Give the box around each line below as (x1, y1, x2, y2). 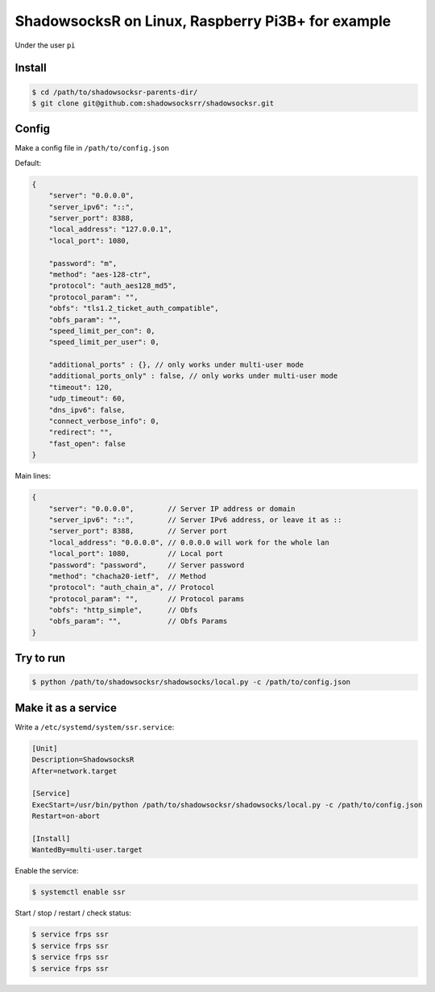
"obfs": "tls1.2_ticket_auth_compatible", (48, 304, 219, 313)
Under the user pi (14, 40, 76, 50)
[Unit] (31, 744, 58, 753)
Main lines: (14, 471, 52, 481)
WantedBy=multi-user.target (31, 845, 143, 854)
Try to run (14, 651, 66, 665)
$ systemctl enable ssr (31, 887, 126, 897)
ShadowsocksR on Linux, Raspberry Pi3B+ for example (14, 12, 391, 30)
